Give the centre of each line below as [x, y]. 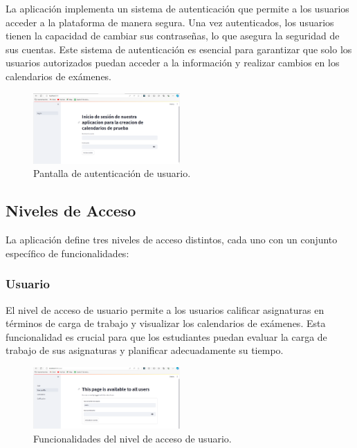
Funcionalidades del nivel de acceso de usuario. [132, 438]
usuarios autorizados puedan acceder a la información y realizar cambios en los [173, 63]
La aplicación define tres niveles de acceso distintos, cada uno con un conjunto [172, 240]
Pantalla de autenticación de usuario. [112, 173]
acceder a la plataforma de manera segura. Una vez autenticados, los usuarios [170, 22]
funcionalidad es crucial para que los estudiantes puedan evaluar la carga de [166, 336]
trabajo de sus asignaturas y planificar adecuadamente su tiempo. [145, 350]
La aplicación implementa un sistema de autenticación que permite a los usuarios [177, 8]
